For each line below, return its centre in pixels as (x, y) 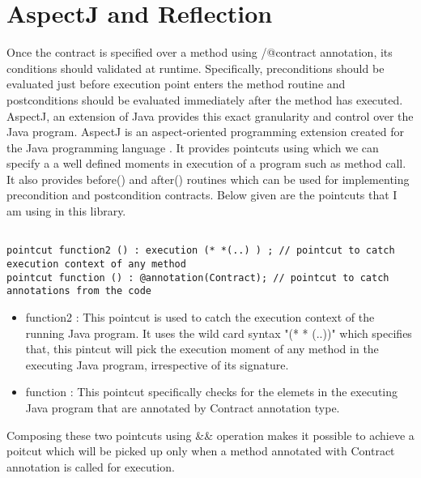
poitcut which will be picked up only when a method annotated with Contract (201, 451)
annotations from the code (79, 291)
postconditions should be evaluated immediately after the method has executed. (205, 99)
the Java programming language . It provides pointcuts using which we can (193, 147)
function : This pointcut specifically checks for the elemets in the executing (212, 392)
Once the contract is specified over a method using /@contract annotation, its (200, 52)
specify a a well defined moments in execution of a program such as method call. (206, 163)
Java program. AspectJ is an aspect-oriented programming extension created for (205, 132)
